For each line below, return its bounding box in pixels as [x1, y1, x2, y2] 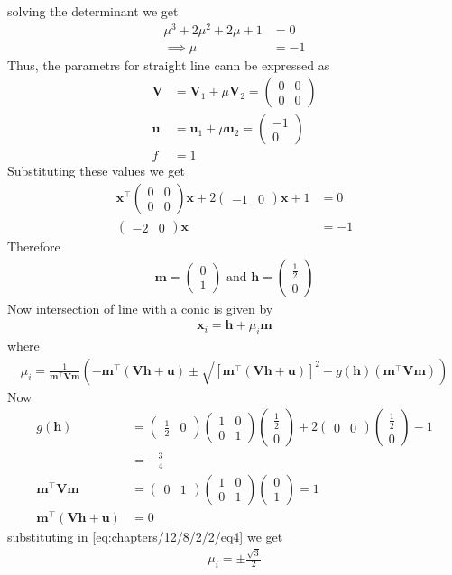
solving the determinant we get [7, 2, 179, 20]
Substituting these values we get [7, 161, 185, 180]
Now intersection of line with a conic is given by [7, 298, 273, 317]
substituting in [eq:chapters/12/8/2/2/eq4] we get [7, 526, 283, 545]
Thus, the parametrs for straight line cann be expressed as [7, 55, 330, 74]
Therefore [7, 237, 60, 256]
